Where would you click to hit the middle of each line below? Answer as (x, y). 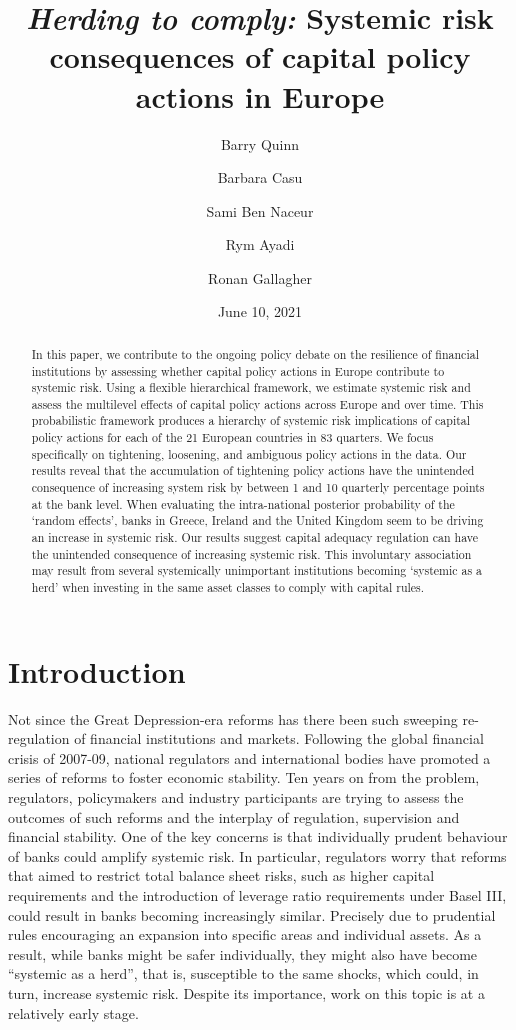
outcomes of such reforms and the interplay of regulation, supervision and (234, 816)
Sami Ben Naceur (260, 210)
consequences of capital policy (260, 56)
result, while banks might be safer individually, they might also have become (243, 953)
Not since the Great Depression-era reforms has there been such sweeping (233, 718)
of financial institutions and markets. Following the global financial (279, 738)
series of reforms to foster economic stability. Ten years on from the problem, (244, 777)
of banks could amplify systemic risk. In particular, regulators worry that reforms (257, 855)
